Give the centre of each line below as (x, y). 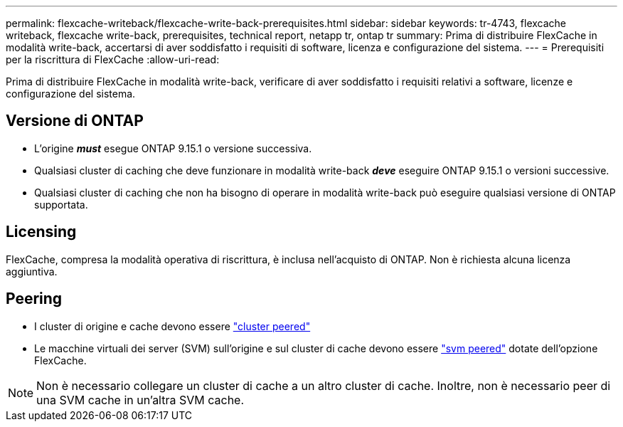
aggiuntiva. (32, 271)
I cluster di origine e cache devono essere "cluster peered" (172, 326)
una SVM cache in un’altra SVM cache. (140, 400)
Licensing (41, 232)
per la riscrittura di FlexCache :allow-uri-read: (113, 59)
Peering (34, 299)
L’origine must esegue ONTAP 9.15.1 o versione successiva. (173, 148)
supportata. (61, 204)
